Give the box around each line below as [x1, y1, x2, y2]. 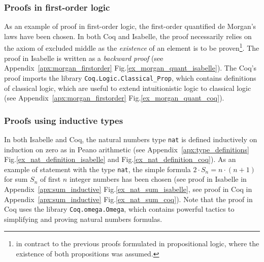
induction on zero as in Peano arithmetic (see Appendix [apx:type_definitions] [4, 144, 249, 154]
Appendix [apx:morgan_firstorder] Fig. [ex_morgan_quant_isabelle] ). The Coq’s [4, 62, 256, 73]
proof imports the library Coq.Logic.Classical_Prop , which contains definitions [4, 72, 256, 83]
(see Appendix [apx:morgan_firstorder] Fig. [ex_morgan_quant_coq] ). [4, 92, 224, 103]
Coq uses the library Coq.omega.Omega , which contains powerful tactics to [4, 204, 235, 214]
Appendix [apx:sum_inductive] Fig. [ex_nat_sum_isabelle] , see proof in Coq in [4, 184, 252, 194]
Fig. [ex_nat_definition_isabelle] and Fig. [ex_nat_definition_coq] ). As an [4, 154, 236, 165]
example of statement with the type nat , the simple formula [4, 163, 191, 174]
